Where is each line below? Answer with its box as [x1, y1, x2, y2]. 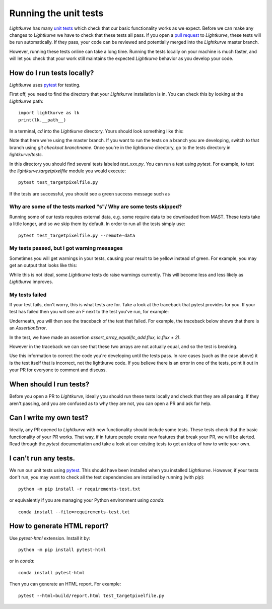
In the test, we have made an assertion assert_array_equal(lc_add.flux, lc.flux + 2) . [9, 334, 181, 340]
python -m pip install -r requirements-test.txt [18, 486, 141, 492]
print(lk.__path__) [18, 117, 66, 123]
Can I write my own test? [9, 414, 88, 422]
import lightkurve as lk [18, 110, 80, 116]
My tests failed [9, 291, 47, 298]
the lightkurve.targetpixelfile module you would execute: [9, 168, 126, 174]
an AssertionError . [9, 325, 47, 331]
